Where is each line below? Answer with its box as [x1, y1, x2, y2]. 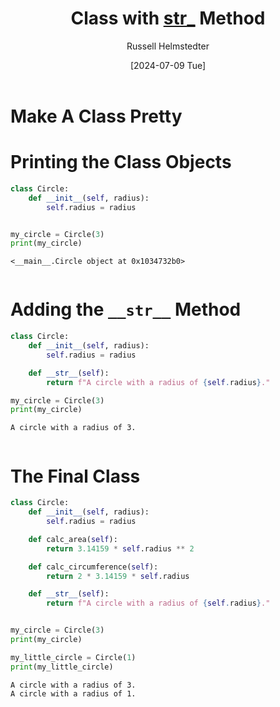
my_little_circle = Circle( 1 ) [10, 652, 137, 662]
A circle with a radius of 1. [10, 688, 137, 699]
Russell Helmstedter [126, 40, 210, 52]
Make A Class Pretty [10, 105, 183, 127]
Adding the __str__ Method [10, 298, 242, 321]
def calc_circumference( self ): [28, 562, 159, 572]
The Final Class [10, 465, 141, 487]
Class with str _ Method [70, 7, 266, 30]
